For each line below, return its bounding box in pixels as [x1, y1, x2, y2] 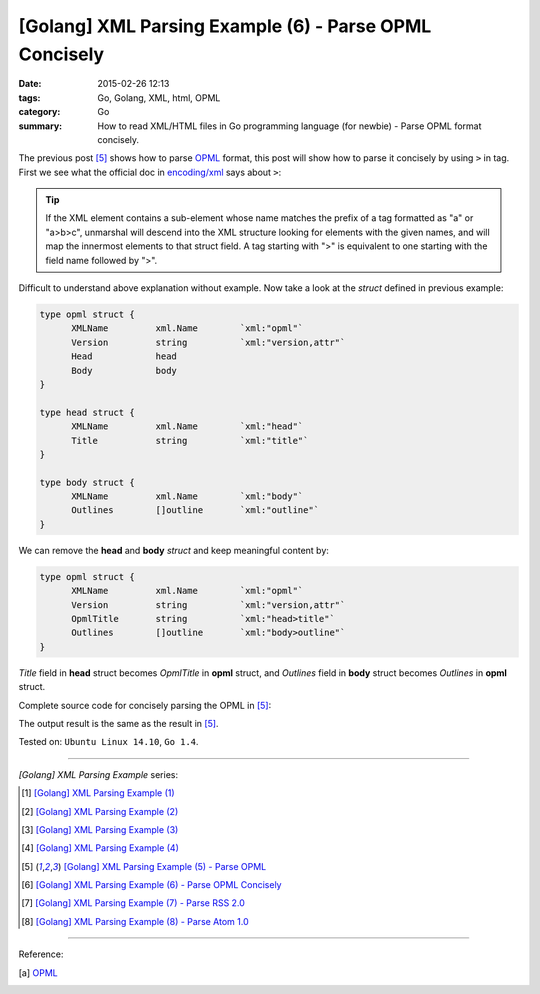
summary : [18, 120, 63, 132]
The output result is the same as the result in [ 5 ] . [18, 717, 219, 729]
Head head [71, 351, 177, 362]
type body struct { [39, 476, 135, 488]
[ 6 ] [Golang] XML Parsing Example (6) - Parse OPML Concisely [21, 879, 282, 891]
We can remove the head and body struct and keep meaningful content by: [18, 544, 330, 556]
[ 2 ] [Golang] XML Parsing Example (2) [21, 805, 179, 817]
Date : [18, 78, 42, 90]
